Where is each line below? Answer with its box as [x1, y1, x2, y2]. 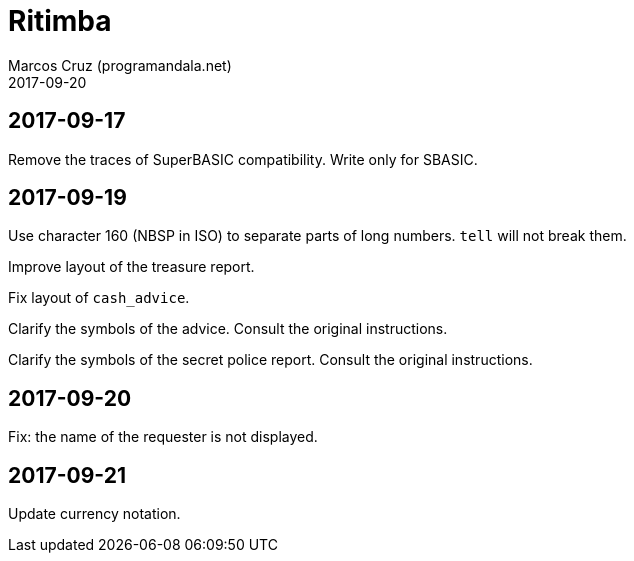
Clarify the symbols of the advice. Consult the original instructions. [8, 320, 448, 338]
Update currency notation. [8, 505, 181, 523]
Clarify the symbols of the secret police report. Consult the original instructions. [8, 351, 533, 369]
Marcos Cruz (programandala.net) [8, 56, 232, 74]
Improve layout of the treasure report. [8, 258, 255, 276]
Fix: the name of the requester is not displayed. [8, 428, 318, 446]
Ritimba [8, 4, 112, 38]
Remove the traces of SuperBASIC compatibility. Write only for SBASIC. [8, 150, 478, 168]
